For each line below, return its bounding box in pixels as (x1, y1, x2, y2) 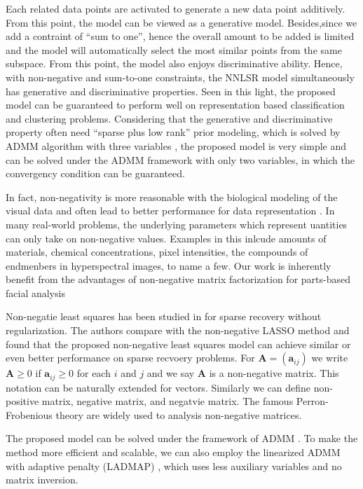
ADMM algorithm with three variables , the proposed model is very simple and (6, 138, 347, 153)
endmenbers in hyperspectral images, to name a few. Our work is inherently (6, 258, 331, 273)
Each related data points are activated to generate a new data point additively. (6, 1, 345, 15)
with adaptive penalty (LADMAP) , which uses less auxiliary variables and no (6, 458, 342, 473)
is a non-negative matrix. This (209, 366, 339, 380)
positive (6, 394, 39, 408)
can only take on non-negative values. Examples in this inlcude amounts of (6, 230, 327, 245)
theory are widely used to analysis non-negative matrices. (55, 407, 302, 422)
